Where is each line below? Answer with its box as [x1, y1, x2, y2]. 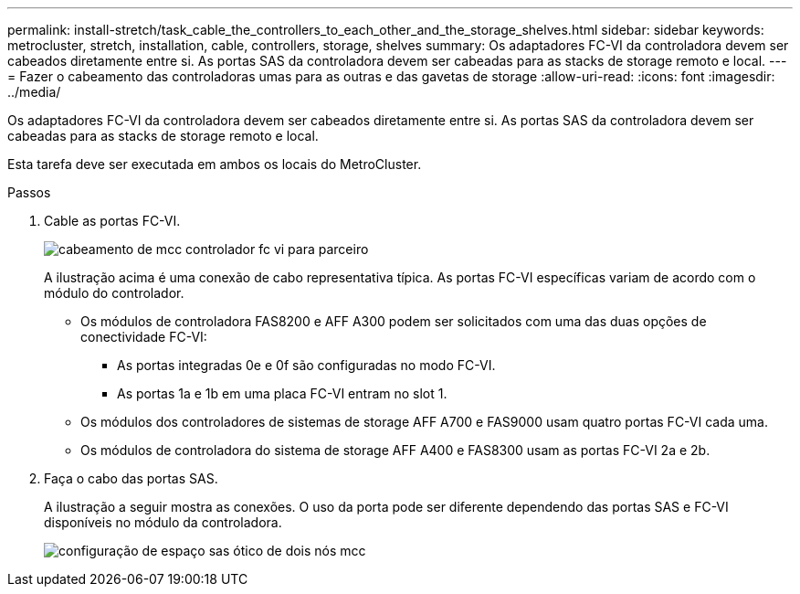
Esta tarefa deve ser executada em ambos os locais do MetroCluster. [7, 156, 422, 172]
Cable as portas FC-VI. [44, 213, 181, 228]
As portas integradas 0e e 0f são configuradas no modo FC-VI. [117, 357, 496, 373]
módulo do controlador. [44, 285, 184, 301]
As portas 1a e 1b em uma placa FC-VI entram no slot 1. [117, 386, 447, 401]
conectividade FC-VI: [80, 329, 207, 345]
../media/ [7, 84, 61, 100]
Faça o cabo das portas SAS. [44, 471, 218, 486]
